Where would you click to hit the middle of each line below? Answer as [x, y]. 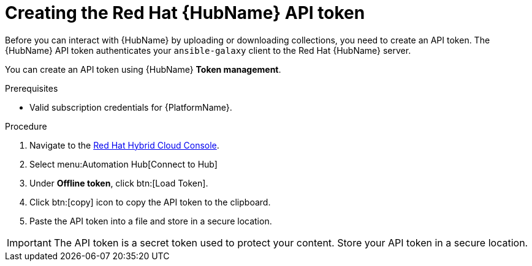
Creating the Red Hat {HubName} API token [185, 13]
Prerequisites [32, 88]
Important [29, 242]
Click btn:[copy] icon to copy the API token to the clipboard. [150, 202]
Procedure [26, 126]
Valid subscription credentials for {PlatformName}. [131, 107]
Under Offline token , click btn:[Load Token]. [119, 183]
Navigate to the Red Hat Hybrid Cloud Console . [124, 145]
